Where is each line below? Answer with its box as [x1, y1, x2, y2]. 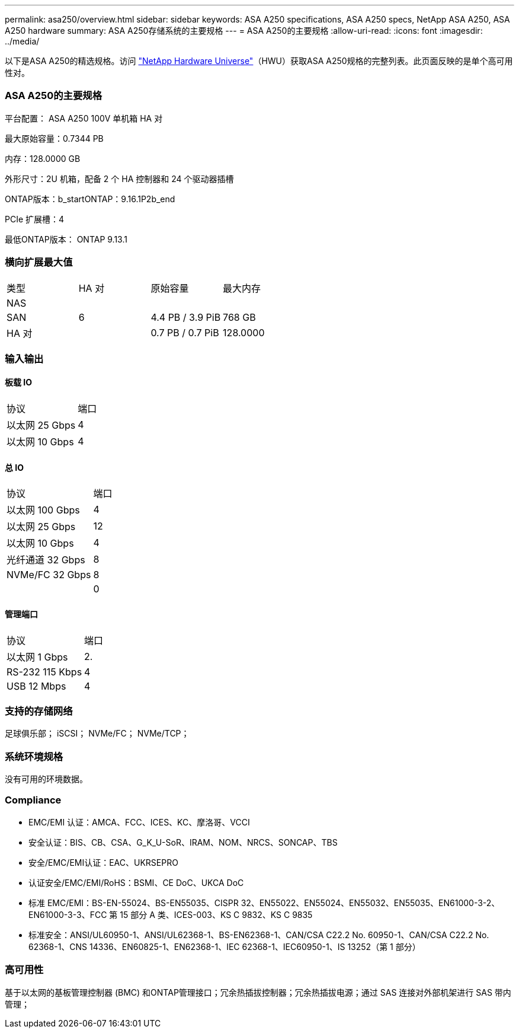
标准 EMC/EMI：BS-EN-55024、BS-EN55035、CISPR [28, 897, 239, 908]
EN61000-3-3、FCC [28, 909, 107, 920]
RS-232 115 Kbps [7, 665, 82, 678]
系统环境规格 [5, 750, 63, 763]
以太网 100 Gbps [7, 504, 80, 516]
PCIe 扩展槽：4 [5, 213, 65, 224]
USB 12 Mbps [7, 680, 66, 692]
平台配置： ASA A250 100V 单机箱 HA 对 [5, 113, 163, 123]
